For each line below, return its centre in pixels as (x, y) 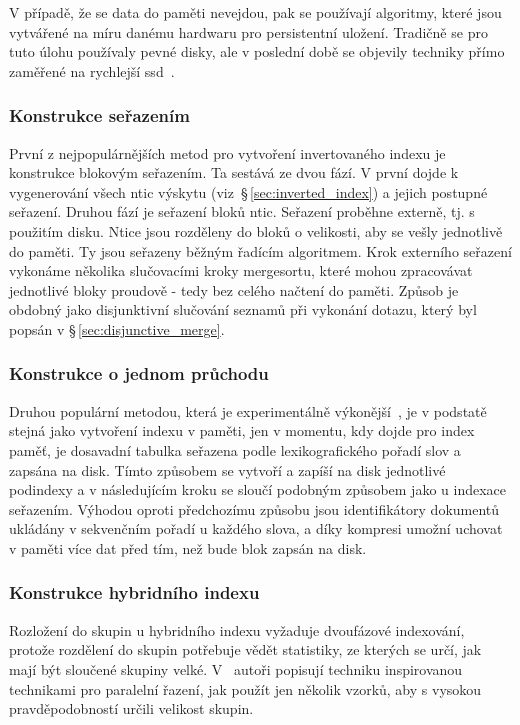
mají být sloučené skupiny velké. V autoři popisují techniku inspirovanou (236, 668)
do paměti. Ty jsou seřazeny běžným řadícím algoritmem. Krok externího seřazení (260, 250)
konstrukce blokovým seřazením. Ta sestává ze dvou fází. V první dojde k (234, 172)
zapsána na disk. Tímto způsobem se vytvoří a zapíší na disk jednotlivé (227, 469)
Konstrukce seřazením (99, 115)
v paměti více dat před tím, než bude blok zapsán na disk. (188, 547)
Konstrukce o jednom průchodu (139, 373)
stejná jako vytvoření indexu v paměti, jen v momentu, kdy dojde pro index (242, 430)
